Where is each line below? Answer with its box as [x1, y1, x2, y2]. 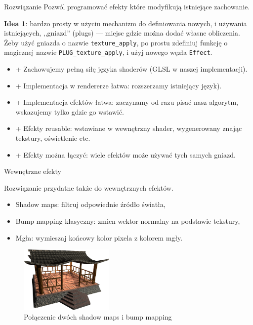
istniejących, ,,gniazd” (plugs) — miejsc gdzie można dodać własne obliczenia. [4, 28, 240, 38]
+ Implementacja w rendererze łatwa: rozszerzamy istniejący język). [15, 80, 222, 90]
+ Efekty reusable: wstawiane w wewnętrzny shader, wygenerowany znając [15, 123, 242, 133]
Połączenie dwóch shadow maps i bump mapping [24, 311, 172, 322]
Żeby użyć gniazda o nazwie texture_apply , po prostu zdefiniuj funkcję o [4, 37, 228, 47]
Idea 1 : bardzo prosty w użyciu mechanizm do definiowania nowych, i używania [4, 18, 247, 28]
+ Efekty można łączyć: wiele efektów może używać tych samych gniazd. [15, 149, 236, 160]
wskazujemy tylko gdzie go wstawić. [15, 106, 124, 117]
